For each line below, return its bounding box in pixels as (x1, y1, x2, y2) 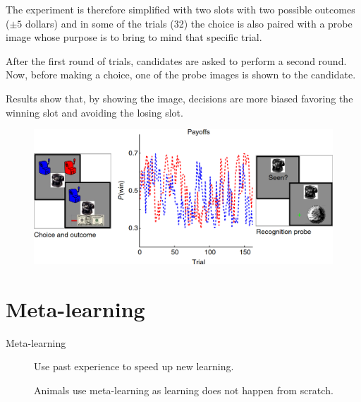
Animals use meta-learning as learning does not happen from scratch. (34, 382, 334, 397)
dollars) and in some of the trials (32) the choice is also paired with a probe (25, 16, 353, 30)
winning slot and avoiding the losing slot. (6, 105, 183, 119)
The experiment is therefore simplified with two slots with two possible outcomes (6, 2, 355, 16)
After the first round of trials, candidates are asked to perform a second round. (6, 53, 347, 68)
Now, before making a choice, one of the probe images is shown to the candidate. (6, 67, 356, 82)
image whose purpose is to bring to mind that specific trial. (6, 30, 262, 45)
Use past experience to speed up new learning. (34, 359, 234, 374)
